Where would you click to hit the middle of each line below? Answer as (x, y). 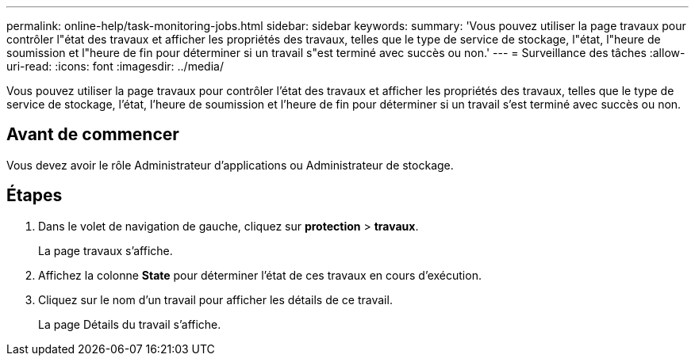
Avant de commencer (93, 135)
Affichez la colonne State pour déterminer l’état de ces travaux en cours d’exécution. (260, 275)
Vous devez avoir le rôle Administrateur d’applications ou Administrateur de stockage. (230, 165)
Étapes (35, 196)
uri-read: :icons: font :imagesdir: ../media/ (115, 66)
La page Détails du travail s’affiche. (130, 324)
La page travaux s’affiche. (106, 250)
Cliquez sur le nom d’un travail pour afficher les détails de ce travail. (215, 299)
